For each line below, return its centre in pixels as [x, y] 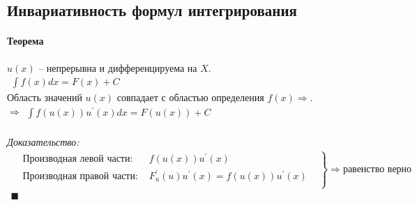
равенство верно [377, 169]
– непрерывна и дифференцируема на [118, 67]
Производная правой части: [80, 176]
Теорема [25, 41]
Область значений [45, 97]
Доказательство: [43, 141]
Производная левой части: [78, 159]
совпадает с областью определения [190, 97]
